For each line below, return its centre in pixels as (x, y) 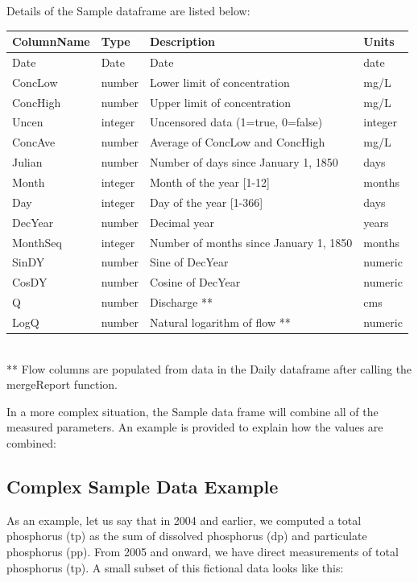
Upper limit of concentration (221, 102)
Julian (27, 162)
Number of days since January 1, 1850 (244, 162)
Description (183, 41)
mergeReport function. (62, 384)
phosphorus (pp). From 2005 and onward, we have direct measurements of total (203, 551)
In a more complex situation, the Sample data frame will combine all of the (192, 411)
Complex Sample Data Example (143, 486)
